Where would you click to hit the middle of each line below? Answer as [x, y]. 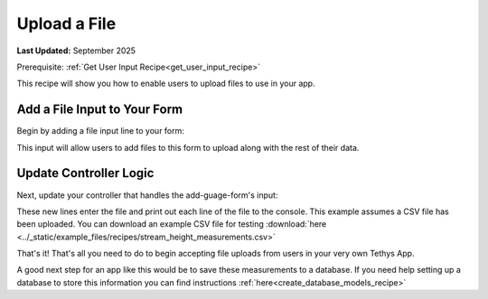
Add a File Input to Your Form [100, 110]
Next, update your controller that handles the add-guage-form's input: [147, 195]
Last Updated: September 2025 [76, 51]
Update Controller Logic [85, 173]
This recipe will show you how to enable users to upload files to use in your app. [166, 84]
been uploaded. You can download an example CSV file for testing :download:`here [172, 224]
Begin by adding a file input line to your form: [101, 131]
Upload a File [66, 23]
